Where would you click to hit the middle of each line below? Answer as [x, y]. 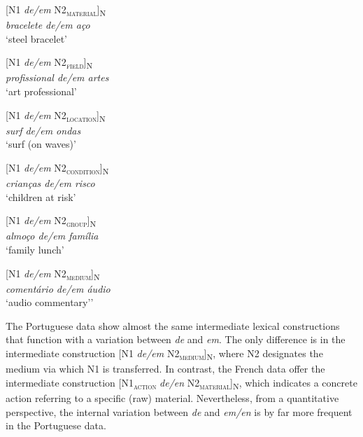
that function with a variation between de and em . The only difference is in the [176, 339]
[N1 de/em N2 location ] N [56, 116]
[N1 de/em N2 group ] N [51, 221]
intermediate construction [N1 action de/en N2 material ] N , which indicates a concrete [181, 383]
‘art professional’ [41, 91]
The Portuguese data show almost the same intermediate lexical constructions [173, 325]
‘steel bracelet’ [36, 38]
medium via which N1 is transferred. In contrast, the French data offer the [165, 369]
